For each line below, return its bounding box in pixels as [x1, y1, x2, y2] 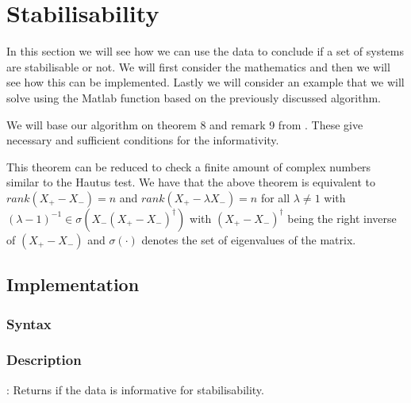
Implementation [6, 272, 140, 297]
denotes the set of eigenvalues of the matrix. [141, 231, 356, 248]
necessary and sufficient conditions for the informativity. [6, 132, 279, 148]
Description [6, 350, 82, 370]
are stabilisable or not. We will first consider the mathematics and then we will [6, 58, 390, 75]
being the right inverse [287, 209, 397, 226]
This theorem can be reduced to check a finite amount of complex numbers [6, 158, 371, 175]
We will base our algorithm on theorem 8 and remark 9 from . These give [6, 116, 363, 132]
